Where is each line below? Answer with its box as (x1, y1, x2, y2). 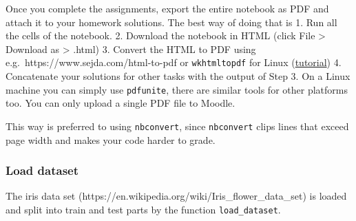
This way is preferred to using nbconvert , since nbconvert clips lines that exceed (6, 118, 349, 133)
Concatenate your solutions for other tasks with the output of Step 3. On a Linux (6, 69, 350, 83)
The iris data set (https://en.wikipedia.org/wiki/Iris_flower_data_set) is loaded (6, 189, 347, 203)
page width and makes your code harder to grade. (6, 132, 216, 147)
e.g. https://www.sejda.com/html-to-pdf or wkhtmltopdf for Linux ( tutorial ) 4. (6, 55, 342, 70)
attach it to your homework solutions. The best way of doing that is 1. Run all (6, 14, 337, 29)
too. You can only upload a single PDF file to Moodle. (6, 96, 235, 110)
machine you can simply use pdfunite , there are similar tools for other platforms (6, 82, 348, 96)
